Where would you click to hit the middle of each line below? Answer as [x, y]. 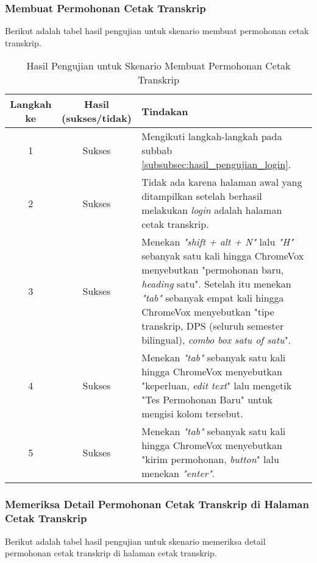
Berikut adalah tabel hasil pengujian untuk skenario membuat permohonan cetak [157, 31]
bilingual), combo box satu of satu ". [216, 340]
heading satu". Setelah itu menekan [216, 284]
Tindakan [165, 111]
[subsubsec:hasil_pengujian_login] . [216, 165]
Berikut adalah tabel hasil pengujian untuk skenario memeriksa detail [135, 541]
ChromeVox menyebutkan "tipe [208, 312]
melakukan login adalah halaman [212, 210]
